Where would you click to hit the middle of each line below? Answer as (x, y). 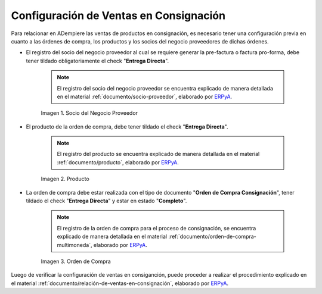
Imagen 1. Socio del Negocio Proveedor (89, 113)
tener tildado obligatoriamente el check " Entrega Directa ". (97, 61)
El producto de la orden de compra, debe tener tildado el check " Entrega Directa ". (127, 126)
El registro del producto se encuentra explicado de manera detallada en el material (158, 154)
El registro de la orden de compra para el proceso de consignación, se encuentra (157, 228)
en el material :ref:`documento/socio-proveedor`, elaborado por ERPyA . (145, 96)
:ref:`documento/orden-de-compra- (212, 237)
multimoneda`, (75, 245)
